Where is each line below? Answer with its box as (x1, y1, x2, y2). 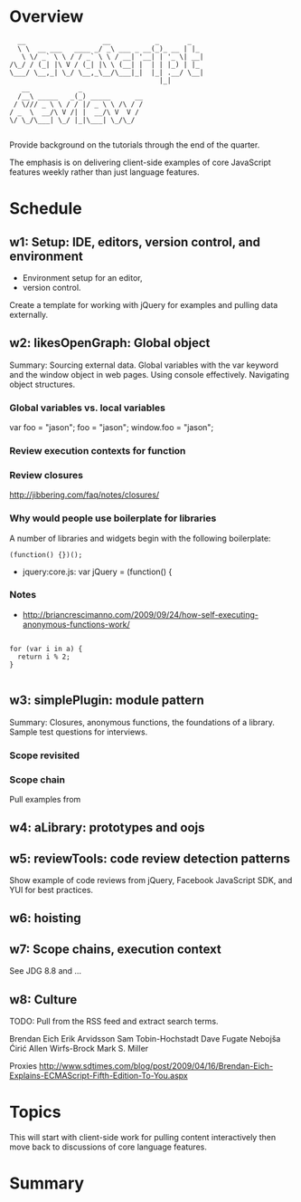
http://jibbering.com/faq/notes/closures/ (9, 489, 160, 500)
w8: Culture (9, 992, 78, 1007)
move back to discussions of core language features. (9, 1141, 208, 1152)
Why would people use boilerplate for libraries (9, 512, 217, 524)
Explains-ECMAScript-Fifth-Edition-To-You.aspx (9, 1071, 188, 1082)
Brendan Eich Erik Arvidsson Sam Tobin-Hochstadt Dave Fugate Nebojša (9, 1034, 281, 1044)
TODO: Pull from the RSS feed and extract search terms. (9, 1016, 219, 1027)
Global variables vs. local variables (9, 401, 165, 414)
